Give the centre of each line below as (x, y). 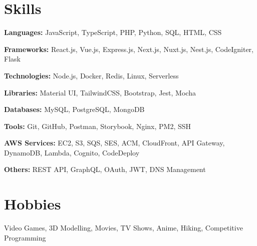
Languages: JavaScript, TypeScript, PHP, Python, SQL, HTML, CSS (113, 32)
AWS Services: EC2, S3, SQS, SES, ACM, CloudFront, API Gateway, (114, 143)
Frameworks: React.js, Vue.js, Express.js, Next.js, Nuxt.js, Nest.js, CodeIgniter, (129, 49)
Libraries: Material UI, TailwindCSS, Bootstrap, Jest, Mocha (100, 92)
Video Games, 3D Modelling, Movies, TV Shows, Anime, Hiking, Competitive (123, 228)
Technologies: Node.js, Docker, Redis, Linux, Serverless (91, 75)
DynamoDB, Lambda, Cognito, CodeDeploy (72, 152)
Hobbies (33, 204)
